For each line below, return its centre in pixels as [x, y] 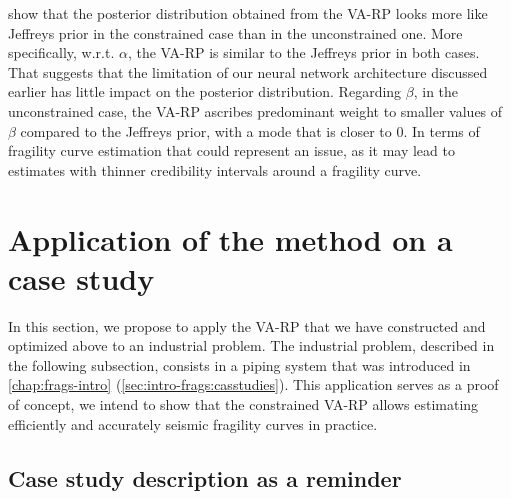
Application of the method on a [230, 238]
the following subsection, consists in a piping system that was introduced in [239, 364]
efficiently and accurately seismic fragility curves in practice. [193, 423]
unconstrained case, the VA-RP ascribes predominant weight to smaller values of [255, 110]
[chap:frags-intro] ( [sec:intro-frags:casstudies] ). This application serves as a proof [253, 384]
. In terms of [441, 130]
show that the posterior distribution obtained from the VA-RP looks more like [248, 13]
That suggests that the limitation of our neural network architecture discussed [248, 71]
